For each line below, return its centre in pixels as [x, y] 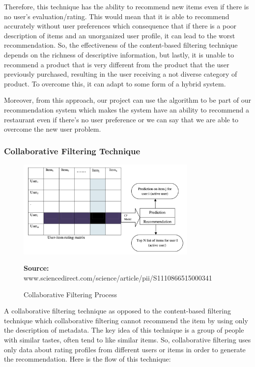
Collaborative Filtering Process [71, 294]
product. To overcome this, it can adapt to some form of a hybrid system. [115, 83]
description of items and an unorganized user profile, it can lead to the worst [120, 35]
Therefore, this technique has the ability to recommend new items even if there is [127, 6]
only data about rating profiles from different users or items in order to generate [125, 349]
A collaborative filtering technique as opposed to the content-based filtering [117, 311]
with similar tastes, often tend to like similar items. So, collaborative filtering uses [127, 340]
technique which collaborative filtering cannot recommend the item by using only [126, 320]
